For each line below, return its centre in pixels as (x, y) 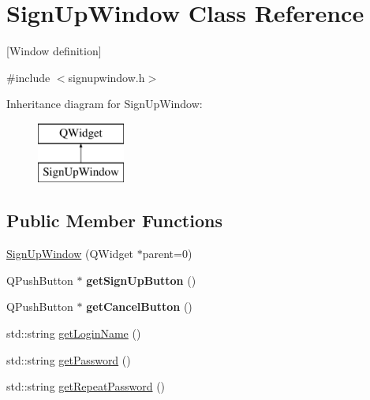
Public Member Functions (114, 221)
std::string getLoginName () (74, 333)
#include (28, 77)
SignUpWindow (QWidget (70, 254)
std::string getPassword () (69, 359)
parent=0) (167, 254)
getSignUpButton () (141, 280)
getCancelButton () (139, 307)
